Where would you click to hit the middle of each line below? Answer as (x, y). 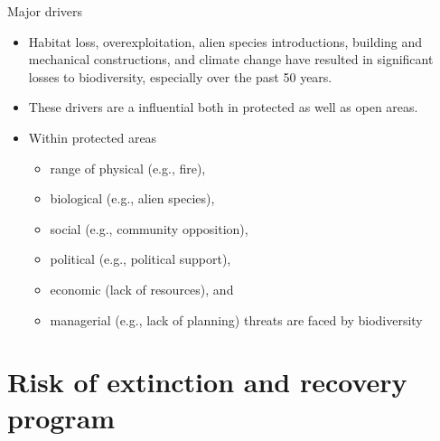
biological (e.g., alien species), (132, 198)
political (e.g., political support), (140, 259)
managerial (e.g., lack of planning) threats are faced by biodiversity (236, 319)
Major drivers (45, 11)
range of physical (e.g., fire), (128, 168)
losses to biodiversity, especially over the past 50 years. (180, 76)
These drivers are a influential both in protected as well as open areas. (223, 107)
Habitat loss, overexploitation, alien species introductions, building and (225, 41)
